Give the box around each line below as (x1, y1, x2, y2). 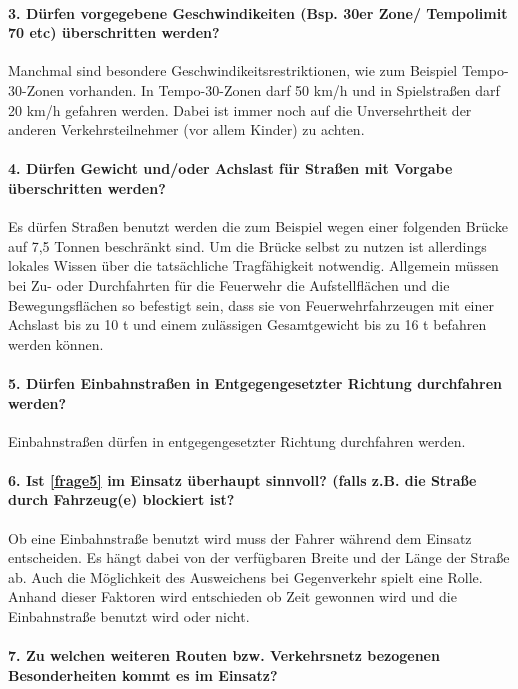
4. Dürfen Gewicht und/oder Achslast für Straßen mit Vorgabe (8, 158, 453, 179)
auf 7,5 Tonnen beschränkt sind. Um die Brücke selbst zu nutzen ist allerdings (8, 235, 487, 256)
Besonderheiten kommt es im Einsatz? (8, 664, 278, 685)
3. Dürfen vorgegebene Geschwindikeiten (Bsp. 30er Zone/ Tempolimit (8, 2, 508, 23)
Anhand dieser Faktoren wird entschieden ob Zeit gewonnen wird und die (8, 586, 457, 607)
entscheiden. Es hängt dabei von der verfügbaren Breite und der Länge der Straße (8, 547, 510, 568)
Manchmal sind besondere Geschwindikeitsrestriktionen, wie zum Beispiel (8, 60, 458, 81)
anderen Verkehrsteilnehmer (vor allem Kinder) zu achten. (8, 119, 365, 140)
